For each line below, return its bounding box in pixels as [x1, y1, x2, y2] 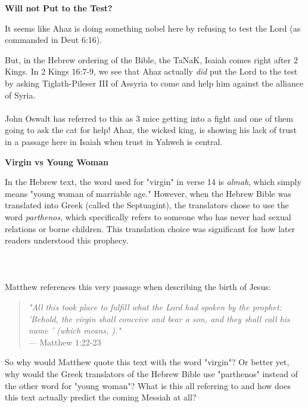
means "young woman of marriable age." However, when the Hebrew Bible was [5, 187, 291, 199]
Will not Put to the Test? [5, 2, 113, 14]
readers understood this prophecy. [5, 234, 129, 246]
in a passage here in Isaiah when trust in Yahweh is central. [5, 135, 223, 147]
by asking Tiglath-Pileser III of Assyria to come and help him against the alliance [5, 76, 304, 89]
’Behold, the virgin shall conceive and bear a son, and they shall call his [28, 312, 290, 325]
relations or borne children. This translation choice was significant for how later [5, 222, 295, 235]
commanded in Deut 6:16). [5, 33, 102, 46]
